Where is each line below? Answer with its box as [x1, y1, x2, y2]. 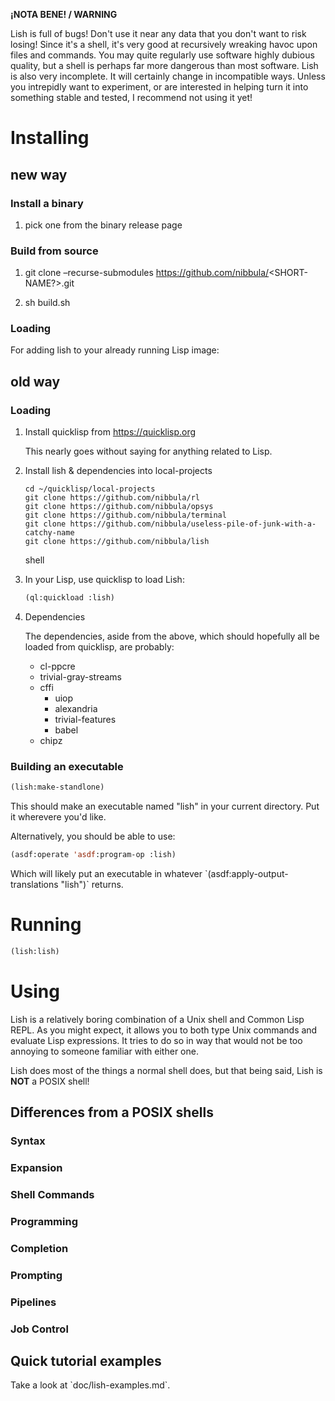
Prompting [10, 1268, 63, 1282]
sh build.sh [24, 297, 71, 309]
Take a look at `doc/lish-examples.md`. [10, 1379, 171, 1391]
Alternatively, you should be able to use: [10, 830, 176, 843]
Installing [10, 127, 90, 149]
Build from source [10, 244, 99, 258]
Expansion [10, 1161, 63, 1175]
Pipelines [10, 1295, 57, 1309]
